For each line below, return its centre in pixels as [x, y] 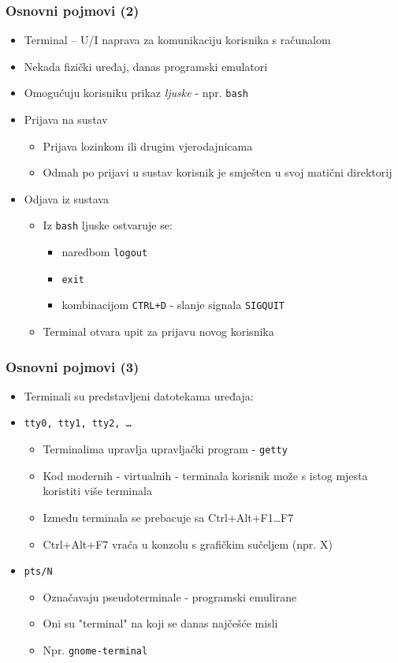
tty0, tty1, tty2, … [78, 424]
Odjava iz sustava [66, 198]
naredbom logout [105, 252]
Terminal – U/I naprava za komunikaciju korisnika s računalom [177, 40]
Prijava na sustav [66, 119]
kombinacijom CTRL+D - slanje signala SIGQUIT [173, 305]
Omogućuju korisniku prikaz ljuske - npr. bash [136, 93]
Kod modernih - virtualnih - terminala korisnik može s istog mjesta [205, 475]
